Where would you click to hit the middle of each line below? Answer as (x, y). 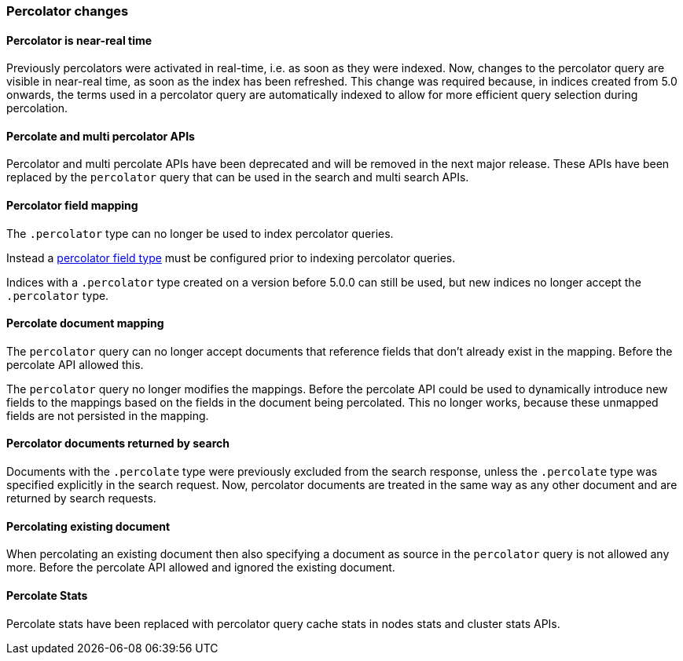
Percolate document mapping (85, 323)
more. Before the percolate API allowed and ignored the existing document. (201, 568)
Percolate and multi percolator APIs (101, 136)
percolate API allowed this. (75, 364)
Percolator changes (68, 11)
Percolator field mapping (72, 206)
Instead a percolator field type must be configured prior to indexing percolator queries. (231, 257)
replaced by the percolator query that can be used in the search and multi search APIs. (238, 177)
